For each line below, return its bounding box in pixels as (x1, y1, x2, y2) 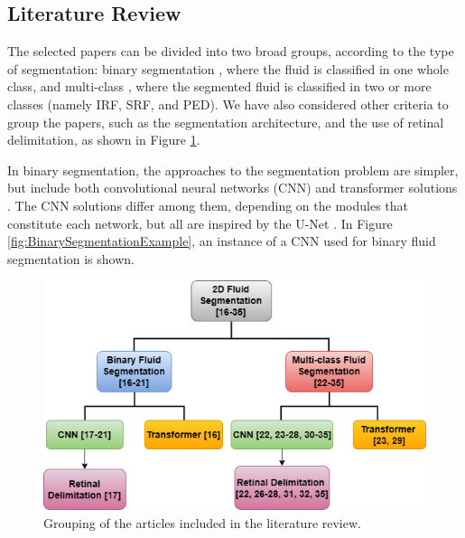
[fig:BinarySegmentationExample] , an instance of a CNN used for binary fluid (7, 231, 436, 250)
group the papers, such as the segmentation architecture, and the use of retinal (7, 112, 444, 131)
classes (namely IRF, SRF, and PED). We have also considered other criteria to (7, 94, 449, 113)
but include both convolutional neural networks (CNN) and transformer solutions (7, 178, 458, 197)
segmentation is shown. (7, 249, 135, 268)
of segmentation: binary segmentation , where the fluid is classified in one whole (7, 59, 449, 78)
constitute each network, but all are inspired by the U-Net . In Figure (7, 213, 393, 232)
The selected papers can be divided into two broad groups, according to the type (7, 42, 454, 61)
